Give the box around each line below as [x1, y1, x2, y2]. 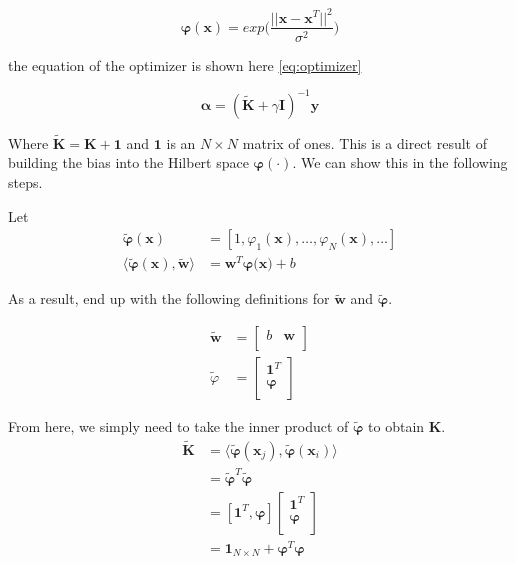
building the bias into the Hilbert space [8, 152, 249, 173]
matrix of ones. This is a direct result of [242, 132, 487, 153]
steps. [8, 172, 43, 193]
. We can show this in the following [292, 152, 508, 173]
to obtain [368, 416, 425, 437]
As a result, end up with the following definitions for [8, 288, 330, 309]
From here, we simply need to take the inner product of [8, 416, 349, 437]
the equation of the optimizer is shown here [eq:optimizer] [8, 54, 362, 75]
